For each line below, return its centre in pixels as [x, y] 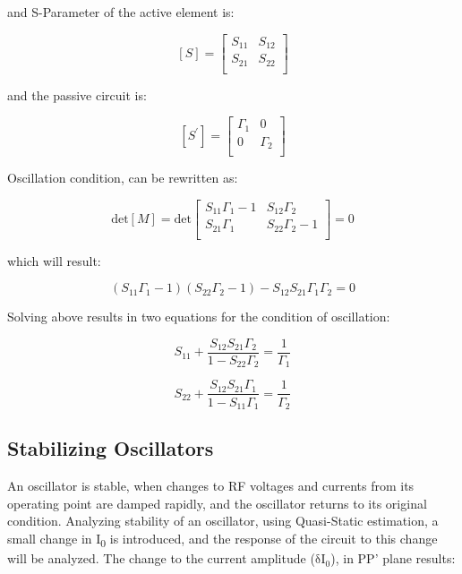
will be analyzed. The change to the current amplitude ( [161, 558]
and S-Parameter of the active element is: [121, 12]
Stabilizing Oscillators [111, 448]
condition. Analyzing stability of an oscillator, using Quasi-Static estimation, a [223, 521]
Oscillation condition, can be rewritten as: [123, 178]
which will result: [54, 260]
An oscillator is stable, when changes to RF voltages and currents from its [211, 486]
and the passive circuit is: [77, 94]
